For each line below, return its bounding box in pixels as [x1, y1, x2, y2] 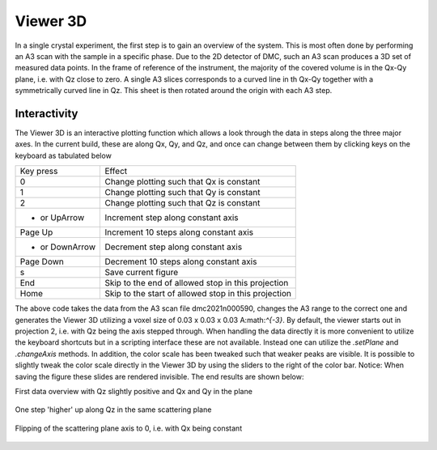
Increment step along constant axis [104, 212, 239, 223]
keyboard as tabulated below [15, 151, 112, 160]
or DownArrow [40, 241, 96, 253]
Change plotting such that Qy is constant [104, 187, 261, 198]
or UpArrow [40, 212, 85, 223]
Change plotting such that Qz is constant [104, 197, 261, 209]
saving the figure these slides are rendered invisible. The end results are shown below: [15, 371, 304, 381]
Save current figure [104, 267, 179, 278]
